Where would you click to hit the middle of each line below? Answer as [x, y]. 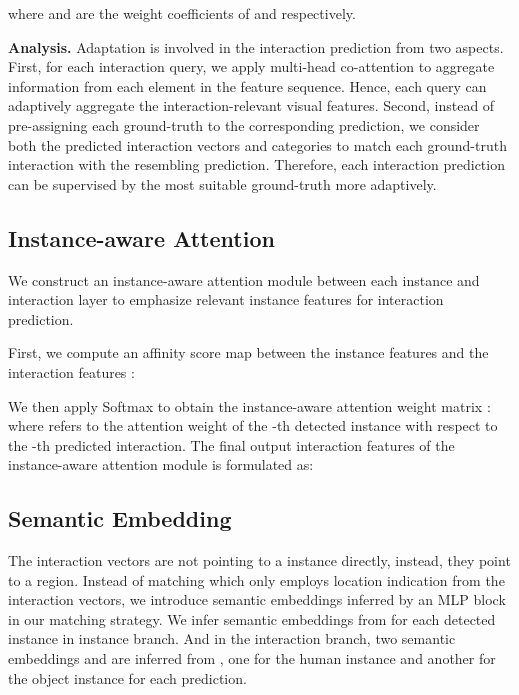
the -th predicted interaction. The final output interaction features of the [231, 444]
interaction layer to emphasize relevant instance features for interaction [226, 299]
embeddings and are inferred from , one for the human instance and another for [252, 658]
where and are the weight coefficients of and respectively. [182, 13]
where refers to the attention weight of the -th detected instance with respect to [253, 425]
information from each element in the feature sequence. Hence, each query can [247, 85]
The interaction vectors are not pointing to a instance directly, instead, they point [259, 560]
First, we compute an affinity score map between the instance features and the [248, 352]
